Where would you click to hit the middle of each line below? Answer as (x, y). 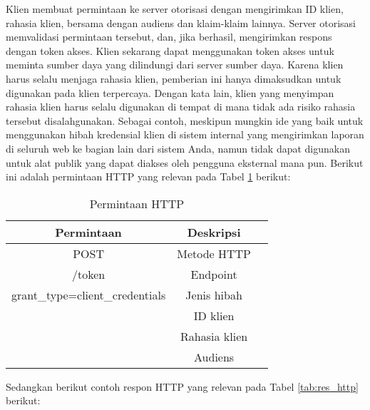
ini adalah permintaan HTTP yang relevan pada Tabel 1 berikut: (148, 176)
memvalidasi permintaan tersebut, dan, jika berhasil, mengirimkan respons (169, 37)
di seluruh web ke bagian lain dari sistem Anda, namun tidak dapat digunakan (178, 148)
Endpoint (214, 274)
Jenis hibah (214, 294)
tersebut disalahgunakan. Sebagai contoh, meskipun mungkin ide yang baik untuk (185, 120)
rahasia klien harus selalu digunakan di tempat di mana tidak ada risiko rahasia (181, 107)
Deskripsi (214, 232)
